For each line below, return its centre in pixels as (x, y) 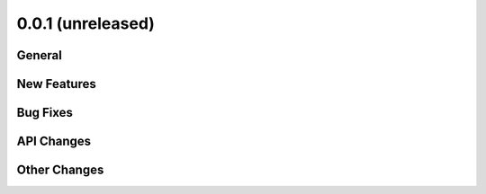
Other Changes (60, 170)
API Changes (54, 141)
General (40, 55)
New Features (56, 84)
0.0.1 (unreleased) (85, 23)
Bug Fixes (45, 113)
